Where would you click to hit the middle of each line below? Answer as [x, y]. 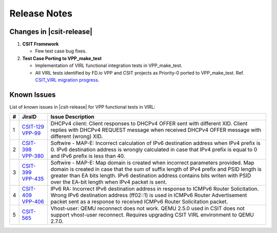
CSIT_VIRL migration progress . [67, 80]
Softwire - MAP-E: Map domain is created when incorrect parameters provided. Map [152, 163]
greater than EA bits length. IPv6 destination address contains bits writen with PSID [151, 176]
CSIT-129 [33, 127]
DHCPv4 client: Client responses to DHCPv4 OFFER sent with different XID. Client [149, 123]
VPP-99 [31, 133]
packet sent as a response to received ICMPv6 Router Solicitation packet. [139, 202]
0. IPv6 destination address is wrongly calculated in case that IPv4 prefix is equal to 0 [154, 150]
